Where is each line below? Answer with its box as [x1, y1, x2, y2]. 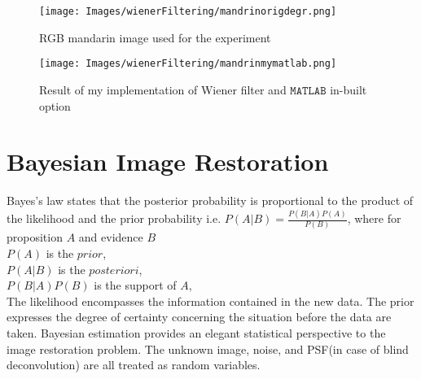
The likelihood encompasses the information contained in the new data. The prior [7, 292, 414, 309]
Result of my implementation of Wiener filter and [39, 81, 287, 98]
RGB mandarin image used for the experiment [39, 28, 271, 46]
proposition [7, 229, 63, 246]
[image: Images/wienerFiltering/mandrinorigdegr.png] [39, 6, 337, 17]
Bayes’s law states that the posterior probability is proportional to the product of [7, 192, 414, 209]
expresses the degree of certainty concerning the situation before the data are [7, 308, 392, 325]
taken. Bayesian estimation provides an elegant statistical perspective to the [7, 325, 386, 341]
